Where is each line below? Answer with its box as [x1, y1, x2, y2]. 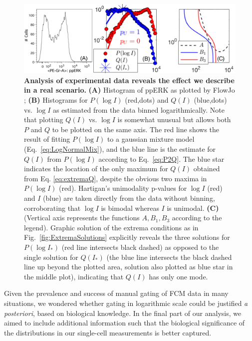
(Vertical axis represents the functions [24, 212, 140, 223]
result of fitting [24, 134, 70, 144]
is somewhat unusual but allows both [117, 114, 231, 125]
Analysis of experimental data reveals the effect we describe [24, 75, 235, 85]
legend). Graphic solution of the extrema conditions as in [24, 222, 199, 232]
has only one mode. [149, 271, 208, 281]
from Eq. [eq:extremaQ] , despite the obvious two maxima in [24, 173, 207, 183]
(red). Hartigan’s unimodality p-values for [58, 183, 187, 193]
